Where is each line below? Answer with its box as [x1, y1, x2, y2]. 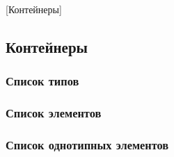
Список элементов [6, 104, 102, 122]
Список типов [6, 72, 79, 90]
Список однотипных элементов [6, 135, 169, 153]
